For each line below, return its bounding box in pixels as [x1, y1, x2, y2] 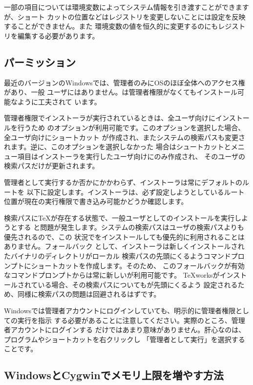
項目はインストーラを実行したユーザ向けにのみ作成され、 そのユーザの [17, 151, 245, 161]
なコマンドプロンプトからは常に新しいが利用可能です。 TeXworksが [4, 270, 220, 280]
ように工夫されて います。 [17, 96, 101, 106]
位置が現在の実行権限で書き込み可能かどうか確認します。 [4, 196, 188, 206]
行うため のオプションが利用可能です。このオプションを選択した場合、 [17, 122, 245, 132]
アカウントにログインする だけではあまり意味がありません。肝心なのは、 [10, 324, 246, 335]
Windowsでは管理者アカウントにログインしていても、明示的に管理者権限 [4, 305, 236, 316]
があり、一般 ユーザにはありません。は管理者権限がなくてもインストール [4, 87, 237, 97]
